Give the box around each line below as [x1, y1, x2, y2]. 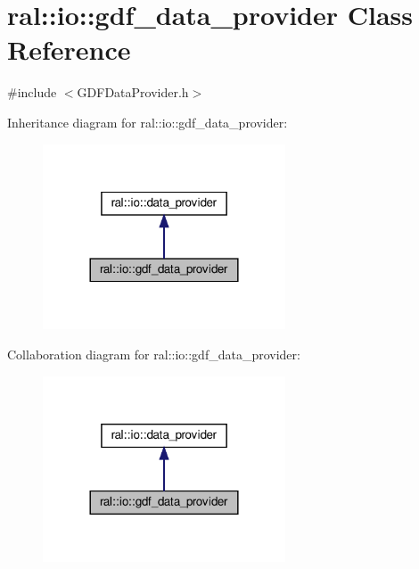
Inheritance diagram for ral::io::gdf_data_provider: [7, 112, 288, 131]
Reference [7, 31, 131, 68]
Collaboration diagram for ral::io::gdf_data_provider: [7, 345, 300, 364]
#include [7, 83, 57, 102]
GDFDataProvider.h [77, 83, 189, 102]
